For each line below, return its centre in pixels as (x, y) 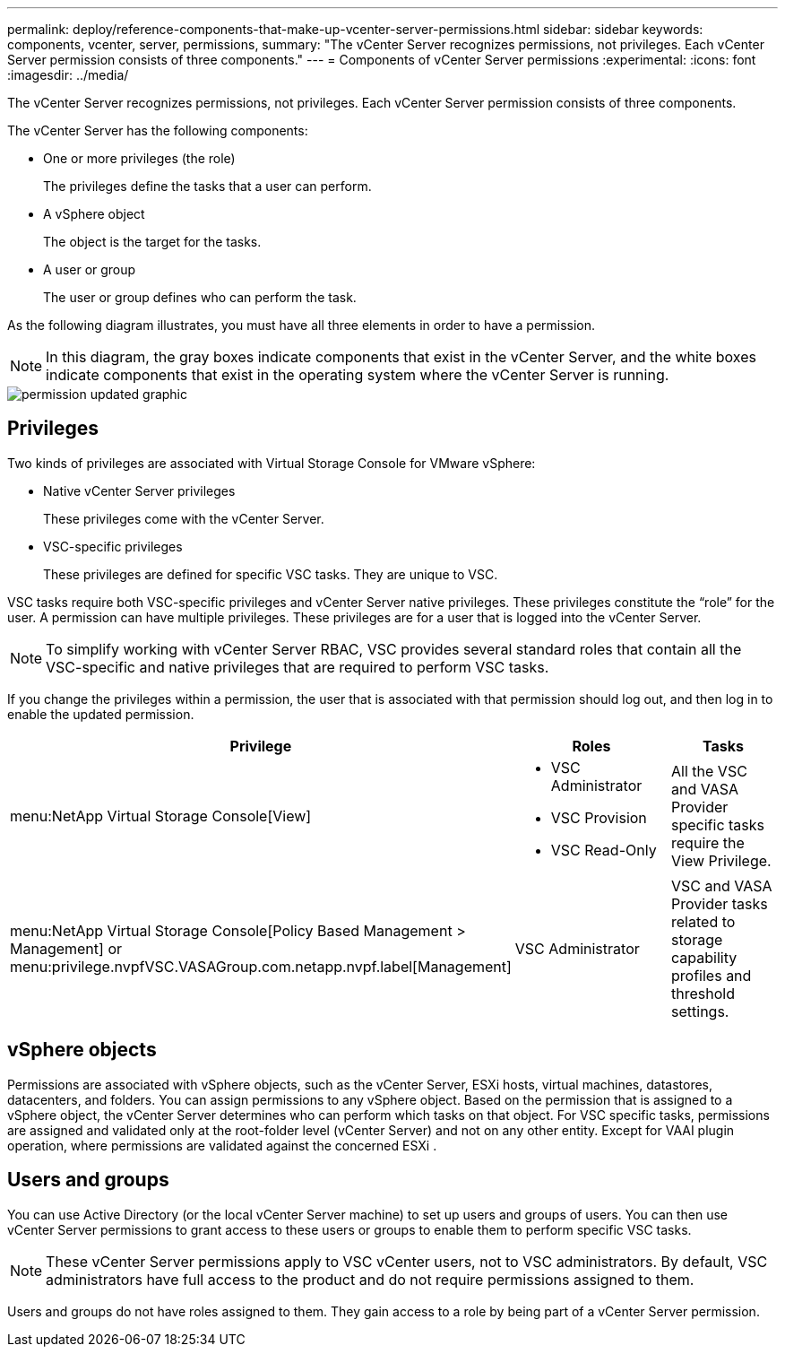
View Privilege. (721, 860)
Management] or (66, 948)
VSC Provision (599, 817)
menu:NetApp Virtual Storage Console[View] (161, 816)
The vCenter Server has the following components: (158, 130)
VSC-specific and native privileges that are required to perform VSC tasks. (298, 667)
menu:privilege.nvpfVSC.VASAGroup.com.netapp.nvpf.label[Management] (261, 966)
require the (708, 842)
